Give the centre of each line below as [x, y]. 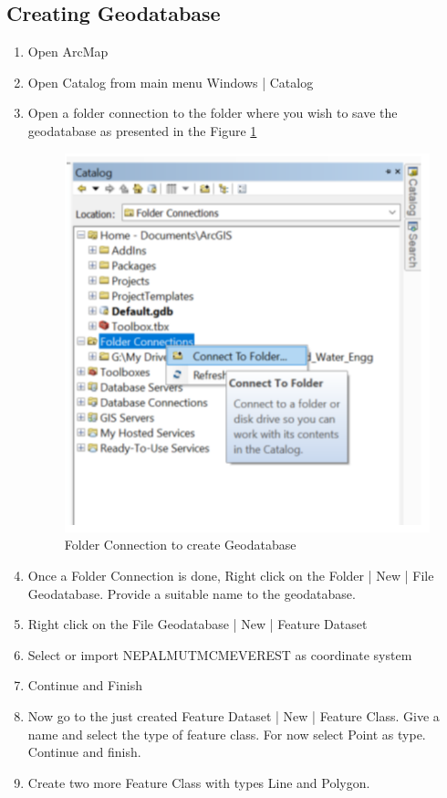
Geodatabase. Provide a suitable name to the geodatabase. [192, 593]
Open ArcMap [68, 52]
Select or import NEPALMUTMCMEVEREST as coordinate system [220, 654]
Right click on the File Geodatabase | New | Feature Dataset [198, 624]
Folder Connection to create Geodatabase [180, 545]
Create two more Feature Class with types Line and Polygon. [199, 782]
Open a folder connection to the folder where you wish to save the [213, 113]
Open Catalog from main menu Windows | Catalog [171, 82]
